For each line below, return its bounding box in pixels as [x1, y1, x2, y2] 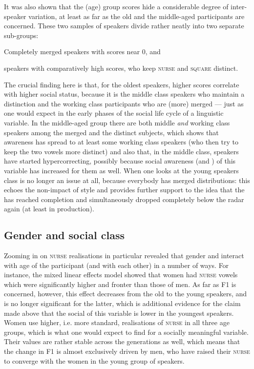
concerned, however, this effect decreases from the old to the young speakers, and [4, 288, 247, 299]
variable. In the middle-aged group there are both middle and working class [4, 117, 230, 127]
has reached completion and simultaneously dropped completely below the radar [4, 194, 244, 204]
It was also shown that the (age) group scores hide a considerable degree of [4, 1, 229, 11]
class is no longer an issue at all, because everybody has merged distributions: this [4, 175, 250, 185]
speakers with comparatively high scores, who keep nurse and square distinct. [4, 62, 238, 73]
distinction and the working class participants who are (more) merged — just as [4, 98, 244, 108]
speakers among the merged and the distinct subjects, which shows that [4, 127, 219, 137]
